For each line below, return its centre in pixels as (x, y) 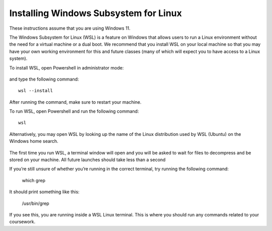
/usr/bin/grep (36, 203)
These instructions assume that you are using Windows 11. (70, 28)
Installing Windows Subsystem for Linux (96, 13)
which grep (33, 180)
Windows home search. (34, 141)
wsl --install (36, 91)
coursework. (22, 222)
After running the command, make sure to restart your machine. (76, 102)
